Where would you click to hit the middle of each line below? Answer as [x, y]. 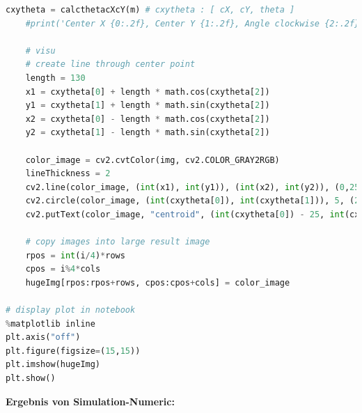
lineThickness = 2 [68, 174]
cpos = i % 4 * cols [63, 269]
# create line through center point [110, 64]
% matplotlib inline [50, 324]
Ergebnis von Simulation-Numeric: [90, 401]
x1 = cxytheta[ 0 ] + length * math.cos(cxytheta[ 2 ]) [148, 92]
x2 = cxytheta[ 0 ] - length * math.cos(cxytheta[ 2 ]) [148, 119]
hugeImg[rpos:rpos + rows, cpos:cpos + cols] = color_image [158, 282]
